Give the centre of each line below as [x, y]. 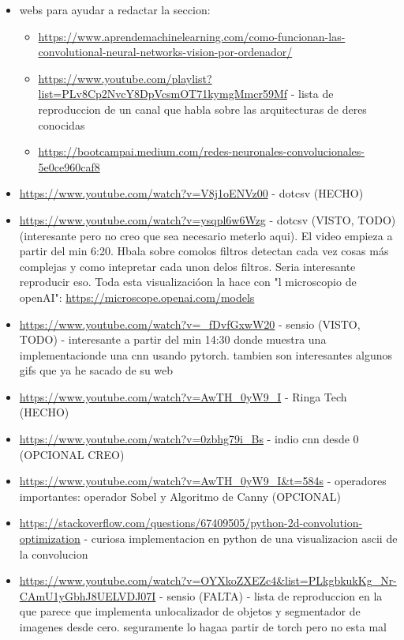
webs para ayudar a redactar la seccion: [115, 9]
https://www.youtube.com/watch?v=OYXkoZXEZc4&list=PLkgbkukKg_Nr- [208, 580]
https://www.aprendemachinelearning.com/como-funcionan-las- [192, 36]
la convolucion [54, 553]
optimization [50, 538]
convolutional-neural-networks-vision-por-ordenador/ [165, 52]
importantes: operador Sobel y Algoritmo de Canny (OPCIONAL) [180, 496]
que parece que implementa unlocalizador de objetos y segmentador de [190, 611]
